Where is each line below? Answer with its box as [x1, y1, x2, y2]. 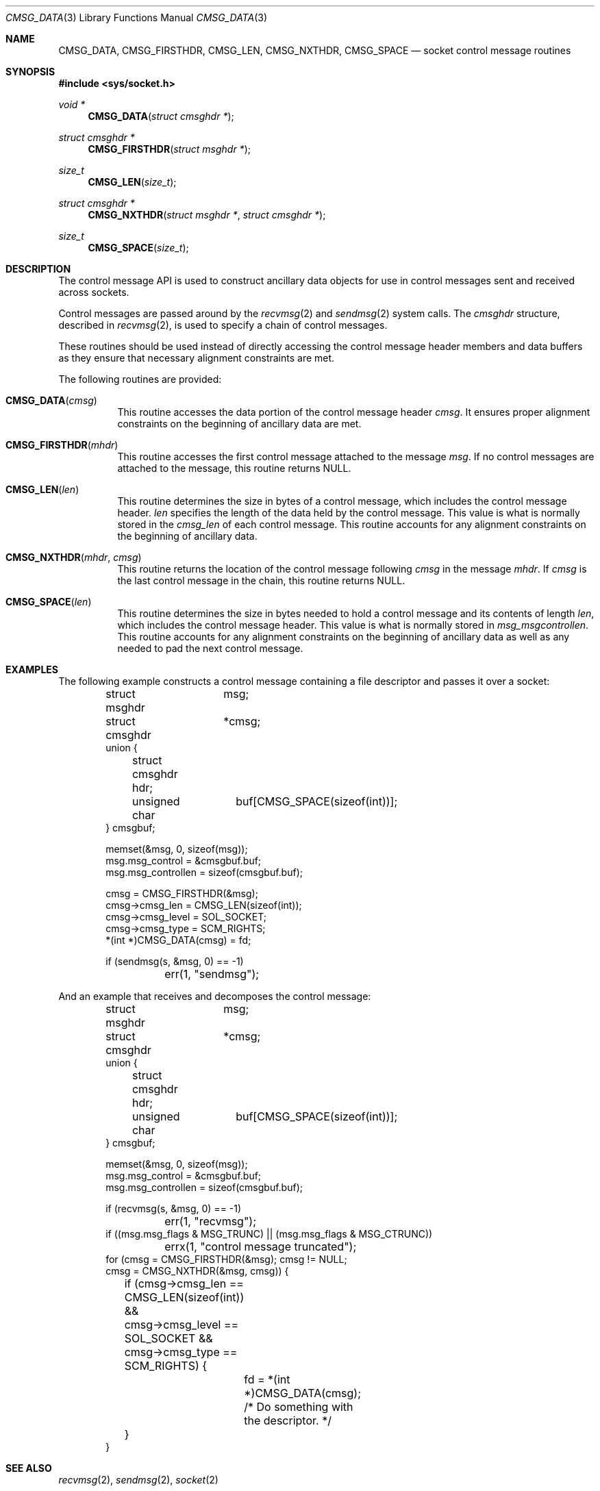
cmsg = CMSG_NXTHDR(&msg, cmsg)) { [105, 1265, 289, 1277]
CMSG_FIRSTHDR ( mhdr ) [5, 439, 118, 451]
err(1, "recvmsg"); [164, 1214, 257, 1228]
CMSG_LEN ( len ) [5, 484, 79, 495]
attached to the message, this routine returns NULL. [117, 462, 351, 474]
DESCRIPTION [5, 263, 71, 275]
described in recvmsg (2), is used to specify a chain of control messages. [58, 319, 388, 331]
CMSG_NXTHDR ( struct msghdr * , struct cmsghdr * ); [88, 209, 326, 221]
